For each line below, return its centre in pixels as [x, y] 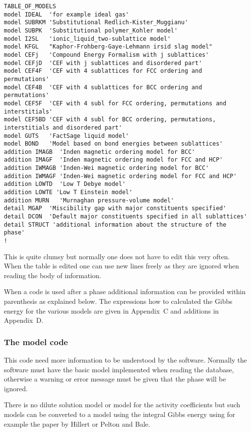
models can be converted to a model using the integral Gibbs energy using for [120, 414]
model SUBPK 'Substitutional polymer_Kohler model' [91, 30]
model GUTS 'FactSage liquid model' [67, 136]
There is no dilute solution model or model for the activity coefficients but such [122, 405]
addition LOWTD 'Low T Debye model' [65, 184]
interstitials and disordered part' [63, 127]
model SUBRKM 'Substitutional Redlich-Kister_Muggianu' [96, 23]
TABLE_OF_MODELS [30, 6]
